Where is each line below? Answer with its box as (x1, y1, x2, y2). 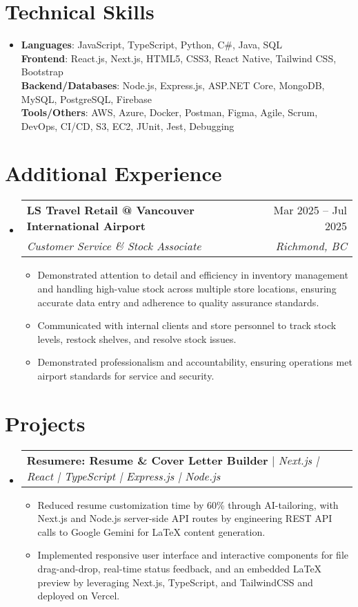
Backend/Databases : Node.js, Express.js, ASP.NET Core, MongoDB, (21, 77, 325, 92)
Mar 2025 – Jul (273, 202, 347, 218)
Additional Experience (5, 159, 222, 187)
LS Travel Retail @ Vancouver (26, 202, 195, 218)
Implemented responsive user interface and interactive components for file (37, 548, 349, 562)
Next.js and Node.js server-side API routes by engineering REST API (37, 511, 332, 525)
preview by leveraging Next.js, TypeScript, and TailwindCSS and (37, 575, 313, 589)
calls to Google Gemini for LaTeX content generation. (37, 524, 266, 539)
